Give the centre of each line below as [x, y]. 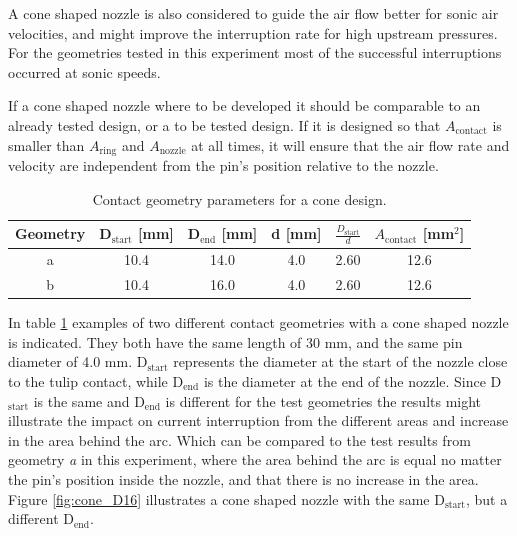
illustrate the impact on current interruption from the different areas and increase [258, 420]
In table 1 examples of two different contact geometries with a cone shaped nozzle [258, 322]
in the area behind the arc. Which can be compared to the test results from [239, 439]
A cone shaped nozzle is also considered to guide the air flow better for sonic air [253, 13]
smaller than [46, 144]
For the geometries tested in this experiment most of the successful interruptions [255, 52]
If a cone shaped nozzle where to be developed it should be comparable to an [244, 105]
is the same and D [89, 400]
